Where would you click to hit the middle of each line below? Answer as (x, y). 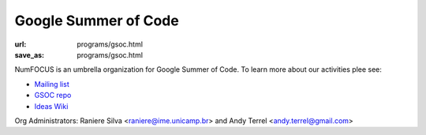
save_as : (30, 54)
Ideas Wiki (51, 106)
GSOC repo (53, 96)
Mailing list (52, 84)
